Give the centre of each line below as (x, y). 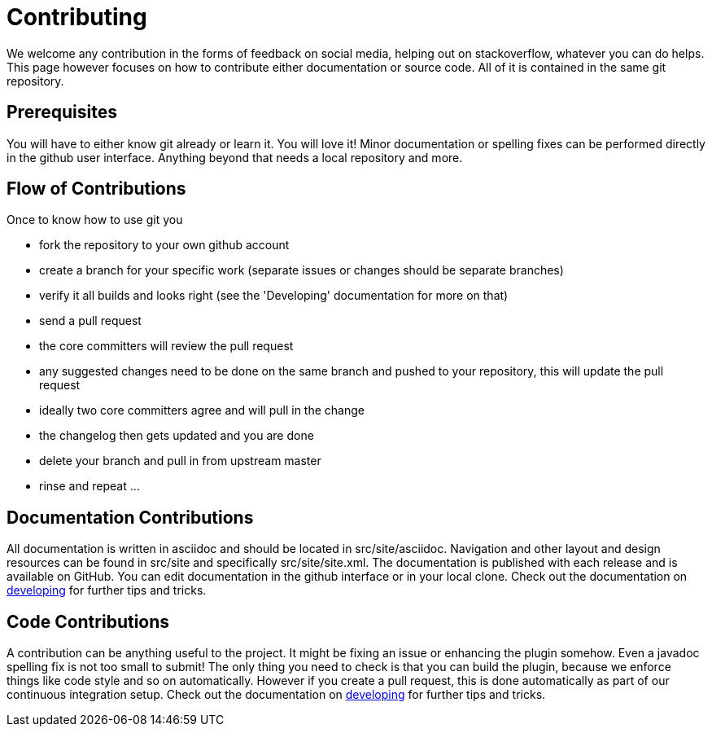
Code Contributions (88, 621)
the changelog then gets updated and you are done (177, 436)
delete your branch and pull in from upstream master (180, 461)
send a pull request (90, 321)
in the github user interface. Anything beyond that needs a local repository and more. (235, 157)
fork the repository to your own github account (164, 245)
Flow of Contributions (96, 189)
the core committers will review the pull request (166, 346)
